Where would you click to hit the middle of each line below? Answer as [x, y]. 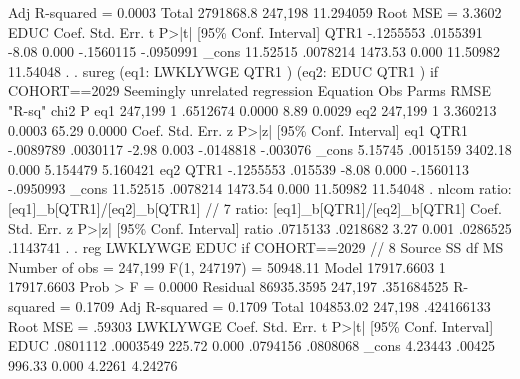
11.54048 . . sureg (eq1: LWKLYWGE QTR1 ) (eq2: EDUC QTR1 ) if [223, 70]
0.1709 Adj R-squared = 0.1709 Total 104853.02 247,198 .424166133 [283, 305]
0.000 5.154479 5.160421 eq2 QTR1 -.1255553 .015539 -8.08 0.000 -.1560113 [238, 168]
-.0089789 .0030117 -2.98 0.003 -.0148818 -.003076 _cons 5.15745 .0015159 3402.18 [260, 149]
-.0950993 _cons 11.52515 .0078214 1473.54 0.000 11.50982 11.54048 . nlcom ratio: [260, 188]
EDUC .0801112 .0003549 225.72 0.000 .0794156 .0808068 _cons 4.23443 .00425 [251, 345]
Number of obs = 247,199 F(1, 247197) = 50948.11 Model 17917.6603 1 [227, 266]
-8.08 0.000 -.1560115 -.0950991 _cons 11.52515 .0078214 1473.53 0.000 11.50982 [254, 51]
